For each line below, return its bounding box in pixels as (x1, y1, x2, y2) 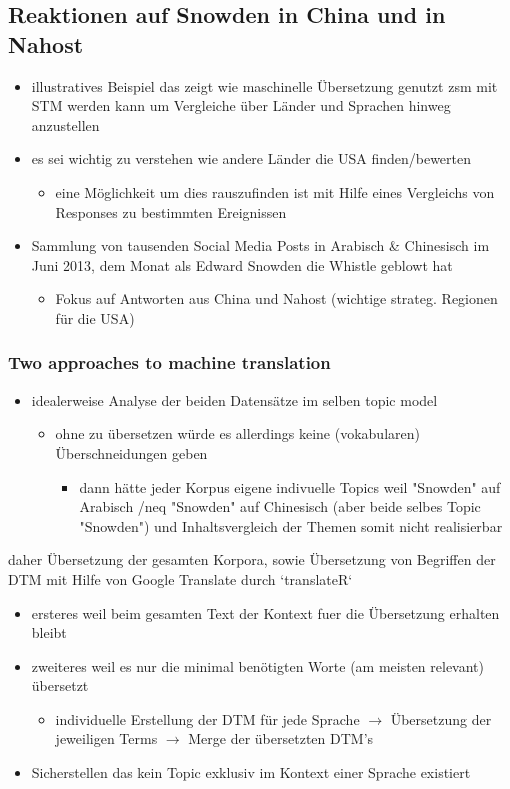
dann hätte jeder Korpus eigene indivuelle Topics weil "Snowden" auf (79, 476, 501, 497)
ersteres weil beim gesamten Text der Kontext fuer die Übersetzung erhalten (31, 602, 500, 623)
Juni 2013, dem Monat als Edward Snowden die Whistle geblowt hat (31, 254, 453, 275)
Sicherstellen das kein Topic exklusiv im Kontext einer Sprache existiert (31, 762, 471, 783)
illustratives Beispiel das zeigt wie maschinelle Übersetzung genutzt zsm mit (31, 75, 498, 96)
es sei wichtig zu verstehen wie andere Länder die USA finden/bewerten (31, 148, 472, 169)
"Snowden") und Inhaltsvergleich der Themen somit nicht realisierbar (79, 515, 503, 536)
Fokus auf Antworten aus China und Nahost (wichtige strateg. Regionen (55, 288, 498, 309)
